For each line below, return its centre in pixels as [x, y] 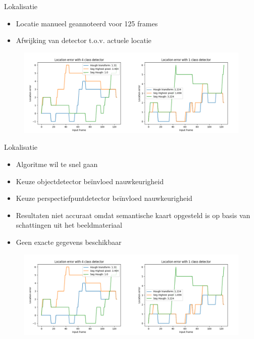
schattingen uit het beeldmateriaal [69, 225]
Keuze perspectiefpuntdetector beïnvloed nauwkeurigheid [104, 198]
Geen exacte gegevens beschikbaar [69, 242]
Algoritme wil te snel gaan [57, 164]
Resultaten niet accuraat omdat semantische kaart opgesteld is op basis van [133, 215]
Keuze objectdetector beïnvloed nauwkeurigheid [90, 181]
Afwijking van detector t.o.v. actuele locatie [84, 40]
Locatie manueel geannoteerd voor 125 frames [87, 23]
